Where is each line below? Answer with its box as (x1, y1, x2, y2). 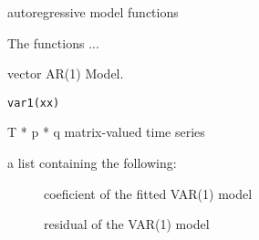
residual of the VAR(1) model (44, 214, 210, 234)
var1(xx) (7, 96, 60, 110)
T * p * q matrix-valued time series (7, 122, 205, 141)
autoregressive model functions (7, 3, 179, 21)
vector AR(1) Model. (7, 64, 124, 83)
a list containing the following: (7, 153, 177, 172)
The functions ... (7, 33, 99, 52)
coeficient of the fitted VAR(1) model (44, 183, 253, 203)
